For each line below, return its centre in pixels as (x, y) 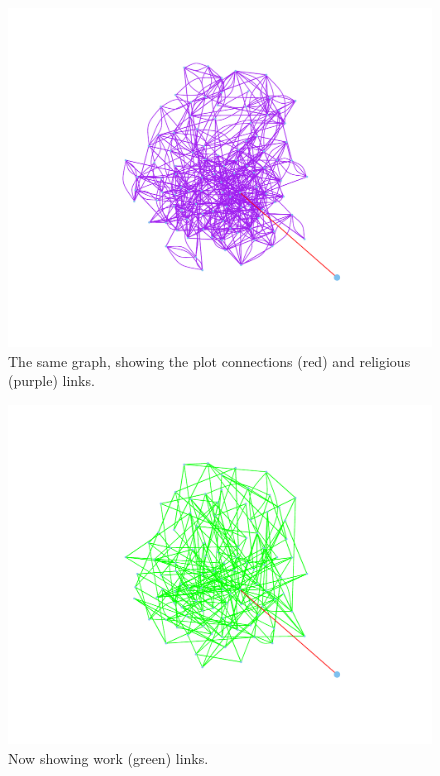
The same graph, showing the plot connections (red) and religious (209, 360)
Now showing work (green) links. (108, 757)
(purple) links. (51, 380)
